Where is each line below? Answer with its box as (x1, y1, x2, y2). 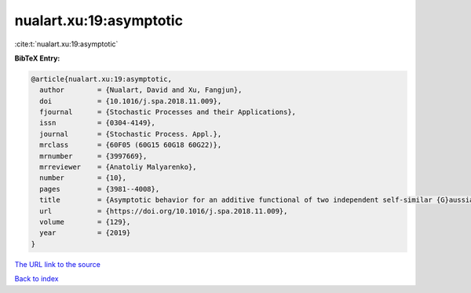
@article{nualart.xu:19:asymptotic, (31, 75, 173, 83)
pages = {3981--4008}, (39, 185, 160, 193)
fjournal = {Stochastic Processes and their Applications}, (39, 108, 297, 117)
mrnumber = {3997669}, (39, 152, 148, 160)
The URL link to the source (14, 259, 101, 269)
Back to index (14, 274, 59, 284)
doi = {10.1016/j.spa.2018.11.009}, (39, 97, 222, 105)
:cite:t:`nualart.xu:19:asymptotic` (14, 39, 119, 49)
